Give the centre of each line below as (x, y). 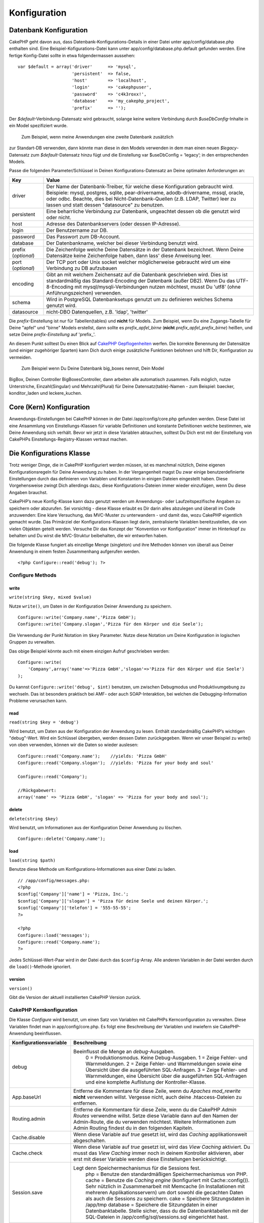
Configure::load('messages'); (54, 935)
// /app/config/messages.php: (54, 880)
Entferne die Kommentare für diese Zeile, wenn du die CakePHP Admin (155, 1110)
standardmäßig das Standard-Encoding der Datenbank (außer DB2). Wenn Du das (141, 280)
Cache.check (27, 1153)
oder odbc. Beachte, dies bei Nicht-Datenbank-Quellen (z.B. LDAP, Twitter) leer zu (141, 199)
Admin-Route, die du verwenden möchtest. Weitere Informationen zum (155, 1122)
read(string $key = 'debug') (44, 722)
